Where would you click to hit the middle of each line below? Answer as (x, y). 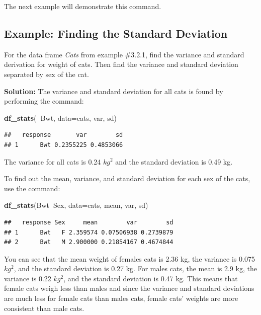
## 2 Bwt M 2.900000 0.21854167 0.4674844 (89, 242)
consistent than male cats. (44, 308)
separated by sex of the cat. (47, 74)
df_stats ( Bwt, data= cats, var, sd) (60, 117)
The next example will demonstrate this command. (83, 6)
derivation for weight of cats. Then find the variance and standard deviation (121, 64)
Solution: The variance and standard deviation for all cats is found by (114, 91)
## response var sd (64, 135)
